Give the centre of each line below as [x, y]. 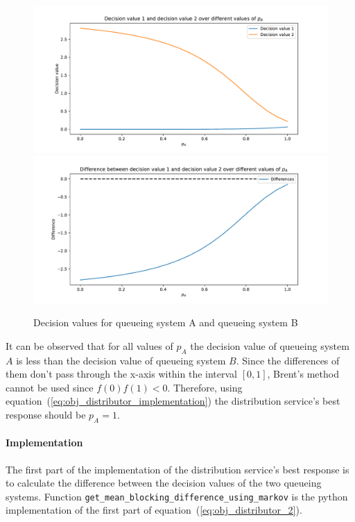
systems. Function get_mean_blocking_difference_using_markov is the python [177, 496]
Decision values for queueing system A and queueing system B [166, 322]
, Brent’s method [303, 374]
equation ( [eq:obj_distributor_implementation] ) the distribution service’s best [173, 401]
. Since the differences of [288, 360]
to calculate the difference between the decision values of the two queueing [164, 483]
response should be [46, 414]
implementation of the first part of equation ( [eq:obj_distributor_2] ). [154, 510]
